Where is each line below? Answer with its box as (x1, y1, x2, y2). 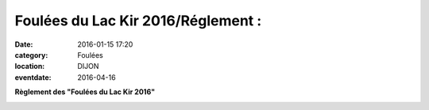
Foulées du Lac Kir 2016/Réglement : (14, 12, 262, 29)
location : (14, 62, 45, 71)
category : (14, 50, 48, 59)
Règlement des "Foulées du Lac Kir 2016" (14, 87, 155, 97)
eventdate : (14, 72, 52, 82)
